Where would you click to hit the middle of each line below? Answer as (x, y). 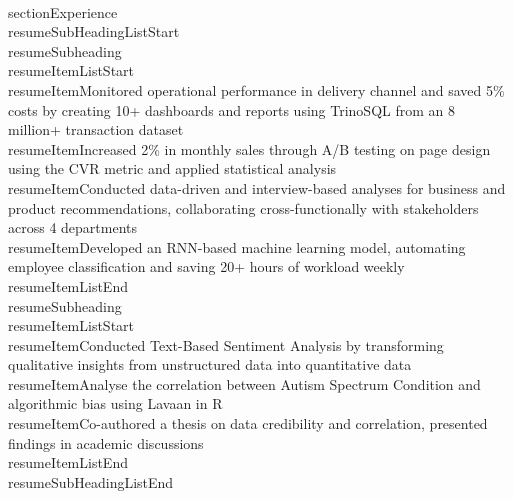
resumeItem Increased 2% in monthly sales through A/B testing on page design (249, 148)
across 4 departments (73, 227)
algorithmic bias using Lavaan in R (115, 403)
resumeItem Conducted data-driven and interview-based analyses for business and (257, 187)
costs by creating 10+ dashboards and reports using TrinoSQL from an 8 (231, 109)
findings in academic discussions (106, 442)
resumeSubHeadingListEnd (91, 481)
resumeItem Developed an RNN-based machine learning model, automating (237, 246)
